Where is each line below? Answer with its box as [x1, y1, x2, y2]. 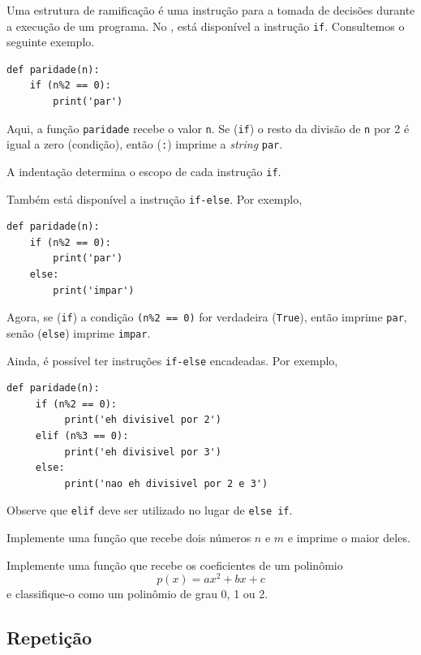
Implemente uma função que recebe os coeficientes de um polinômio [6, 556, 343, 573]
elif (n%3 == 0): [35, 429, 129, 442]
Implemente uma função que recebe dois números [6, 529, 251, 545]
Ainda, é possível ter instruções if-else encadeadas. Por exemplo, [6, 351, 338, 368]
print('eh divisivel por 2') [64, 414, 221, 426]
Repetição [6, 625, 92, 650]
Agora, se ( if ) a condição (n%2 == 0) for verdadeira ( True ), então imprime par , [6, 308, 407, 325]
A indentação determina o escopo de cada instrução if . [6, 162, 281, 179]
